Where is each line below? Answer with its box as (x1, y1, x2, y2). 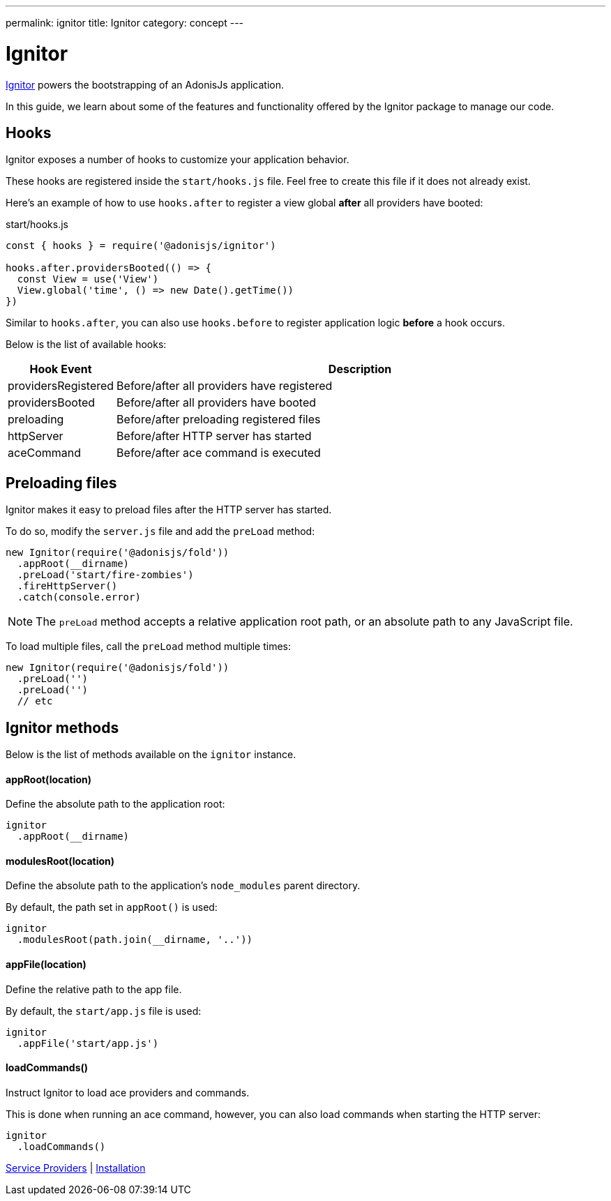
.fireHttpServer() (17, 580, 118, 592)
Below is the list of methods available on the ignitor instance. (6, 748, 296, 761)
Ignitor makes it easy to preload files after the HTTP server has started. (6, 504, 332, 516)
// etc (17, 695, 53, 707)
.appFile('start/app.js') (17, 1037, 159, 1049)
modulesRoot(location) (6, 854, 115, 867)
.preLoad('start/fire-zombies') (17, 569, 194, 581)
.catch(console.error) (17, 591, 141, 603)
